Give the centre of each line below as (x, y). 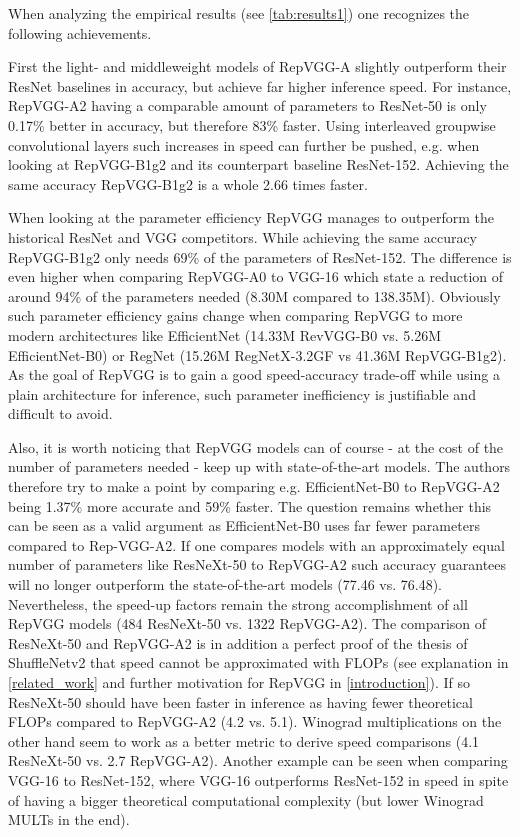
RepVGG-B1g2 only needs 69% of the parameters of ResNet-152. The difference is (260, 256)
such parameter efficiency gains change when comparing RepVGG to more (235, 315)
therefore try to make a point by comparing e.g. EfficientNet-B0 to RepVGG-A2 (254, 486)
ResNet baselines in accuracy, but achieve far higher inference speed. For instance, (260, 85)
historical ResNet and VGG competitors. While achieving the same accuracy (243, 236)
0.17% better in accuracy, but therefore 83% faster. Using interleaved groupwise (252, 124)
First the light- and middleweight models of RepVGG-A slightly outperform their (257, 66)
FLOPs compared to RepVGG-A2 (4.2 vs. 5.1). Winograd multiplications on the (255, 721)
